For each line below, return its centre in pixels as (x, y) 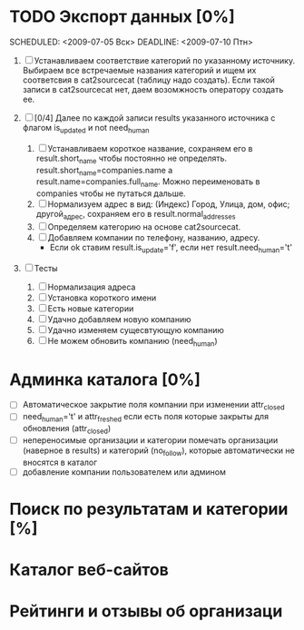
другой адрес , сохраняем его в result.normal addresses (136, 215)
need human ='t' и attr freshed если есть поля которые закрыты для (146, 418)
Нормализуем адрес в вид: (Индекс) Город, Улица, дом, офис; (169, 204)
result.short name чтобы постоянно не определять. (132, 159)
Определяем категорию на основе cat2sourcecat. (144, 226)
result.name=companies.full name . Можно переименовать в (148, 183)
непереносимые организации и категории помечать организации (150, 440)
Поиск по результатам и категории (149, 509)
